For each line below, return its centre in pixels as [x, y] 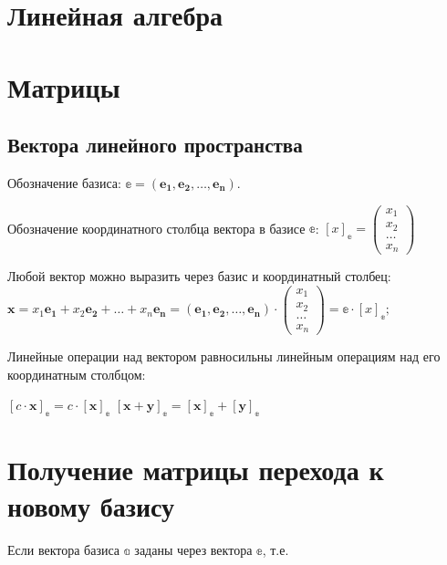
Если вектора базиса [64, 549]
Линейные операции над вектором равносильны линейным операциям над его [224, 356]
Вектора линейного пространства [155, 145]
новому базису [91, 505]
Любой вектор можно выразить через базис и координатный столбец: [199, 276]
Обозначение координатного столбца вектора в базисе [156, 228]
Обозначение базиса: [64, 182]
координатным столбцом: [77, 374]
